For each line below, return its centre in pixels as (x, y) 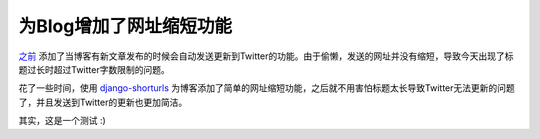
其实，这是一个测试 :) (62, 121)
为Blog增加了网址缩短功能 (125, 26)
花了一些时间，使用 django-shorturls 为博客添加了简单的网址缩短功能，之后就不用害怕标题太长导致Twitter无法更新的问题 (266, 88)
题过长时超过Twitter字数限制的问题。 (94, 69)
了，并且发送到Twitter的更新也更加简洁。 (103, 102)
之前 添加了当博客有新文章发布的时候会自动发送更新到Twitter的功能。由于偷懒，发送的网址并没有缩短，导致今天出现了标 (266, 56)
